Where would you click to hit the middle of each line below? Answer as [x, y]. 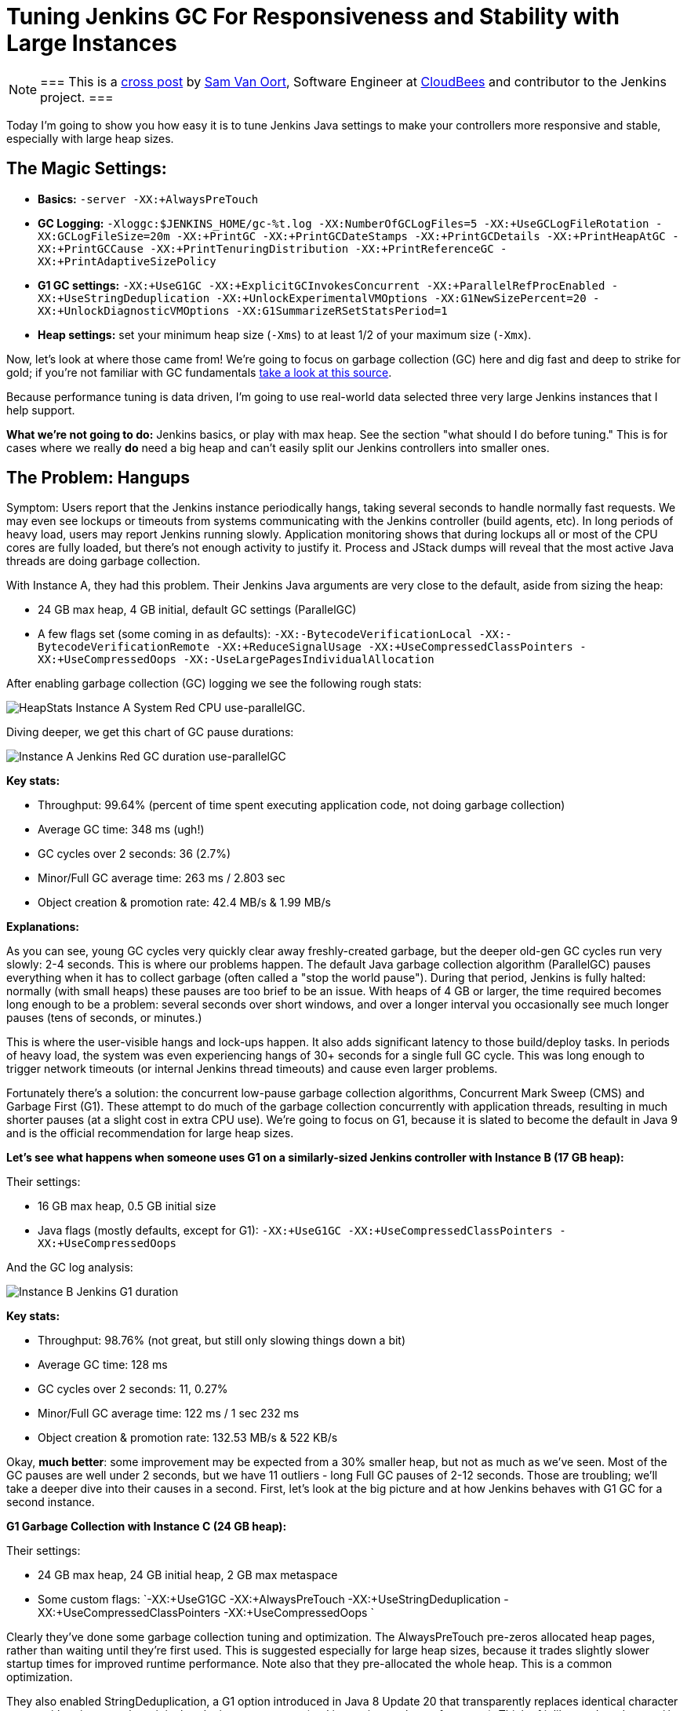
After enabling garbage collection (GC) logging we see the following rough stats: [214, 684]
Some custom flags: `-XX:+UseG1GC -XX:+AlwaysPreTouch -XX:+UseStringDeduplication [269, 1600]
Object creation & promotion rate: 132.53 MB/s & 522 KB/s [188, 1438]
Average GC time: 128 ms [103, 1365]
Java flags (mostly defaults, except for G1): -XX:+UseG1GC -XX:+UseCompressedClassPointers [295, 1231]
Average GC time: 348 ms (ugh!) [121, 830]
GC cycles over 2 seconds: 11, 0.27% [133, 1389]
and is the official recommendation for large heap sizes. [150, 1133]
